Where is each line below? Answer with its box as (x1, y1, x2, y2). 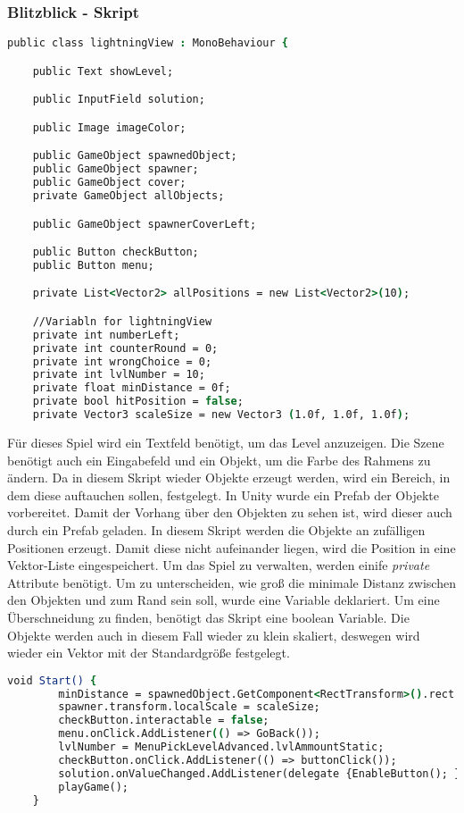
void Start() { (7, 674, 97, 687)
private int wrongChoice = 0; (32, 355, 212, 368)
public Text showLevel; (32, 64, 174, 78)
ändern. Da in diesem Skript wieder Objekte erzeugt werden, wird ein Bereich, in (7, 468, 451, 487)
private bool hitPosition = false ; (32, 395, 244, 408)
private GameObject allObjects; (32, 189, 225, 202)
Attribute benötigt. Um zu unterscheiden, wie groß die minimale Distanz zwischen (7, 573, 456, 591)
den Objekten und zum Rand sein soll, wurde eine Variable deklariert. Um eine (7, 591, 440, 609)
